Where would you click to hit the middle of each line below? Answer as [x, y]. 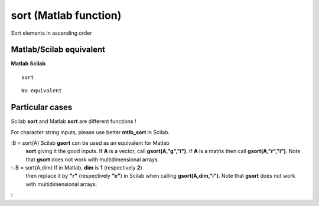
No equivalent [42, 91]
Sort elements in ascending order [52, 33]
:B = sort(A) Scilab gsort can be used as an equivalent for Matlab [90, 143]
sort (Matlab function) [66, 15]
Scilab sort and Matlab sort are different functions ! [74, 121]
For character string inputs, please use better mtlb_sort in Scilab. [90, 132]
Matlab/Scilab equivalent [58, 50]
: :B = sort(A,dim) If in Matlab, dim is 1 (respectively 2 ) [77, 168]
